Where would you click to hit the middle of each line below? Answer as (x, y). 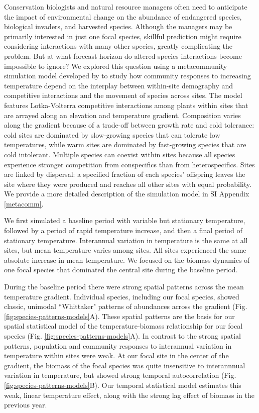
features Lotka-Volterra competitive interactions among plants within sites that (126, 105)
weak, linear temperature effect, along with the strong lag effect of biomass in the (129, 395)
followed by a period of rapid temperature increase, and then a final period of (123, 230)
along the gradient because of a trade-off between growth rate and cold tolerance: (129, 125)
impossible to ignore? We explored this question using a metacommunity (116, 66)
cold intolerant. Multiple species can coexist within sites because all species (120, 154)
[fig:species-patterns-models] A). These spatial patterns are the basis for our (119, 316)
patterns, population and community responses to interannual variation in (118, 345)
